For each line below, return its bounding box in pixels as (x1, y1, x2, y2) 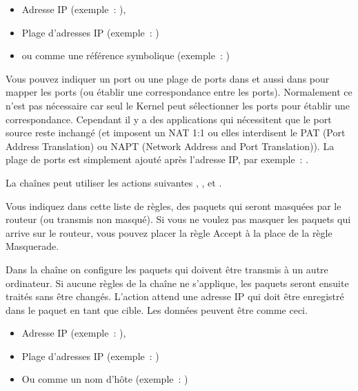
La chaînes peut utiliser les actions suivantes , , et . (6, 175, 222, 189)
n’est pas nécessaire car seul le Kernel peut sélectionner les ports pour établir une (6, 98, 350, 112)
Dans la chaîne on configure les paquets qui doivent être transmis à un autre (6, 262, 328, 276)
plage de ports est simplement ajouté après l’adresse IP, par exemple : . (6, 152, 309, 167)
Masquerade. (6, 239, 59, 253)
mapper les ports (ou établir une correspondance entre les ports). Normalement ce (6, 85, 352, 99)
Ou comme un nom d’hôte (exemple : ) (21, 372, 188, 386)
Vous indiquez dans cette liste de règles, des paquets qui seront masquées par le (6, 198, 341, 213)
